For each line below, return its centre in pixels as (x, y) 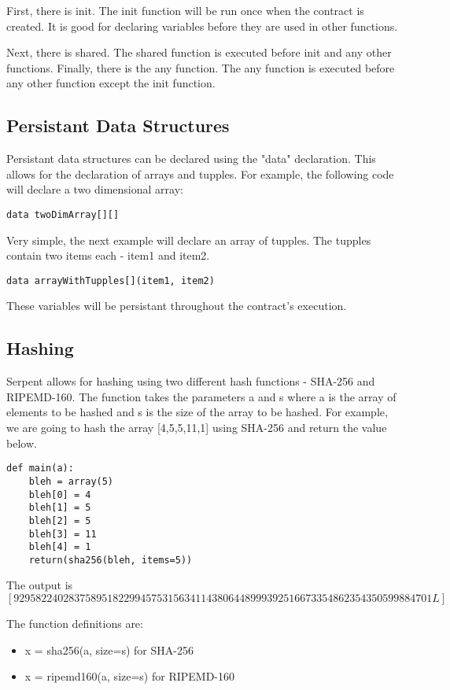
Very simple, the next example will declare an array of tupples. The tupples (189, 240)
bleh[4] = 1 (60, 547)
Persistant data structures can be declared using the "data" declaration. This (191, 159)
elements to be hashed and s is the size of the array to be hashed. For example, (197, 412)
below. (22, 443)
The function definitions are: (75, 624)
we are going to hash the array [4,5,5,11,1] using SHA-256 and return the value (197, 428)
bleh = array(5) (71, 481)
